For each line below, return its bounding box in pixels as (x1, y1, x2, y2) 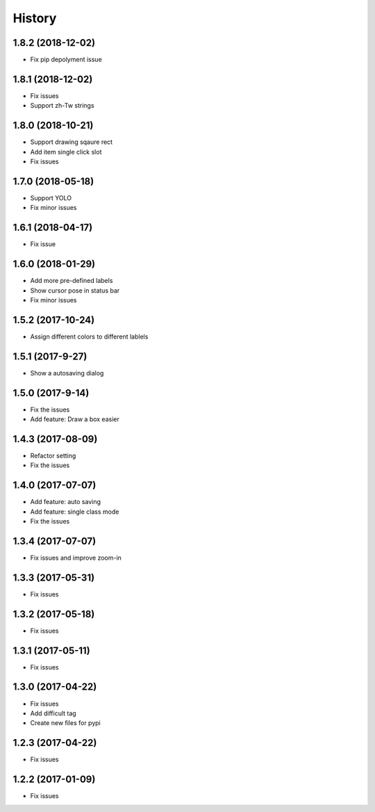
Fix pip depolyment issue (30, 56, 102, 64)
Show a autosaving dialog (30, 368, 104, 377)
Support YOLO (30, 193, 72, 202)
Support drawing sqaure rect (30, 138, 113, 146)
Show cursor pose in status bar (30, 286, 120, 295)
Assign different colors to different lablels (30, 332, 149, 341)
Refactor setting (30, 451, 76, 460)
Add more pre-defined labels (30, 277, 113, 285)
